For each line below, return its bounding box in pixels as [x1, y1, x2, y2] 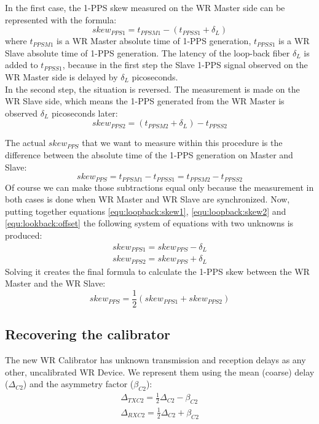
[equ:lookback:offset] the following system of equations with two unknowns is [5, 217, 294, 229]
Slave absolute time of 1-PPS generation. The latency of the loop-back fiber [5, 46, 290, 59]
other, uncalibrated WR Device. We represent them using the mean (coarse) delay [5, 365, 315, 378]
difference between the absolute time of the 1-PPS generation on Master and [5, 148, 293, 161]
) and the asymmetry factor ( [23, 377, 134, 390]
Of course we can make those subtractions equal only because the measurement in [5, 180, 314, 193]
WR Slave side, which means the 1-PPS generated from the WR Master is [5, 94, 285, 107]
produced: [5, 228, 42, 241]
